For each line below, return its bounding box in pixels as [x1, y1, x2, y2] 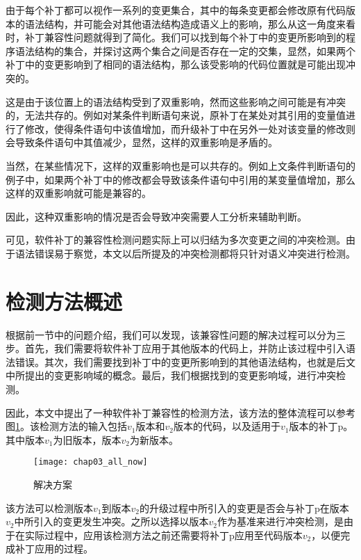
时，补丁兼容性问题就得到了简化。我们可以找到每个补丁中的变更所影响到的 [6, 30, 346, 45]
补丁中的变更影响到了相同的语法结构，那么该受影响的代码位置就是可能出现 [6, 57, 346, 72]
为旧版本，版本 [53, 432, 121, 447]
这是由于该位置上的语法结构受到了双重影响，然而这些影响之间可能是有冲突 [6, 94, 346, 109]
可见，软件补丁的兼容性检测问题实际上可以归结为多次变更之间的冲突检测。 [6, 232, 346, 247]
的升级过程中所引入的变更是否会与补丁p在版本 [139, 500, 349, 515]
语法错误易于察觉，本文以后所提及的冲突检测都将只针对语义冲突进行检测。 [15, 246, 355, 260]
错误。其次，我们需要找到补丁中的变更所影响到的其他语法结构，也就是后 [15, 354, 346, 369]
